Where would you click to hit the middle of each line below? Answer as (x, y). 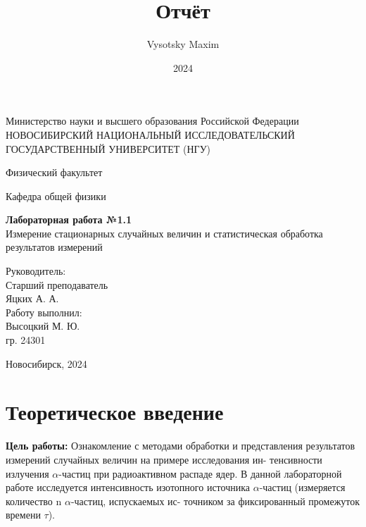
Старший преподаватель (57, 284)
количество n (34, 501)
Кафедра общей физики (56, 196)
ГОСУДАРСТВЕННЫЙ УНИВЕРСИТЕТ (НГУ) (108, 148)
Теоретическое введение (115, 412)
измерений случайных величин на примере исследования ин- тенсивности (164, 459)
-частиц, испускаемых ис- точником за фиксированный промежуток (215, 501)
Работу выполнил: (44, 312)
